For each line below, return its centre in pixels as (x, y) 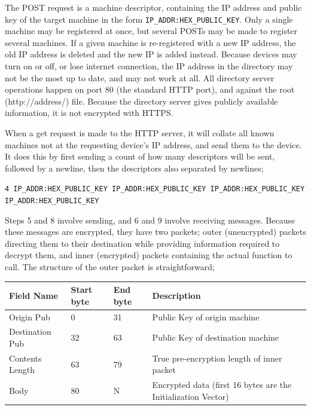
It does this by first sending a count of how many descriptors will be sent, (140, 156)
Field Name (33, 295)
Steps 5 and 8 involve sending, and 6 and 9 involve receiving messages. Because (150, 220)
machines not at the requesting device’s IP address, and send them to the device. (153, 144)
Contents (25, 358)
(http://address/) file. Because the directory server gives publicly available (141, 101)
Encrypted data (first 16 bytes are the (222, 385)
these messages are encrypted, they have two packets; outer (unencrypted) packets (155, 232)
